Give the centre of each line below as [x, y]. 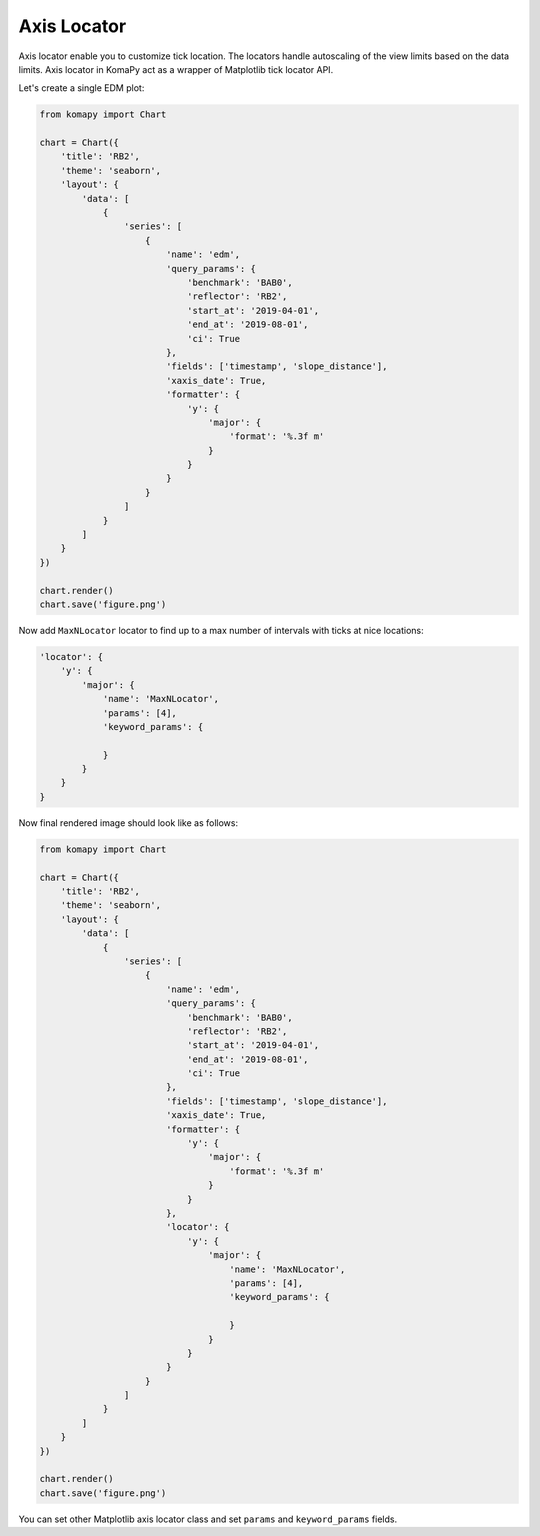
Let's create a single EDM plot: [81, 88]
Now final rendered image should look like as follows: [128, 822]
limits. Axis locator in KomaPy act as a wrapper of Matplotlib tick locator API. [176, 69]
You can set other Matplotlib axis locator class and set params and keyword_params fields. [208, 1519]
